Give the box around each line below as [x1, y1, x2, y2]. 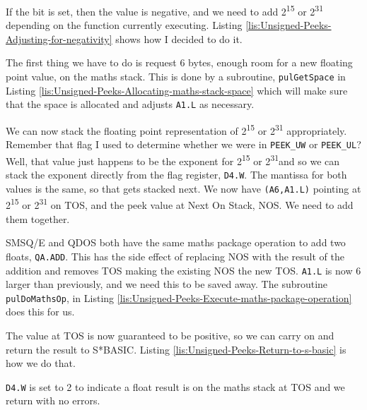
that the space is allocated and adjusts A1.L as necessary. [6, 97, 255, 111]
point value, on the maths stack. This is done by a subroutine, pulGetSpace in [6, 69, 346, 84]
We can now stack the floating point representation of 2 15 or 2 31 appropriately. [6, 121, 347, 138]
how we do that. [6, 356, 76, 370]
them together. [6, 211, 70, 226]
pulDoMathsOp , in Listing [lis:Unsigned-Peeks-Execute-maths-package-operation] [6, 290, 352, 305]
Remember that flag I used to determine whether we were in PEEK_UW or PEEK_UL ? [6, 137, 361, 152]
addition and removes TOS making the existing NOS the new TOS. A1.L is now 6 [6, 263, 361, 277]
